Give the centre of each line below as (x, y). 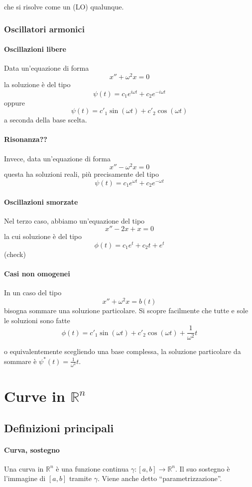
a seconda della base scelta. (46, 120)
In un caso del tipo (33, 293)
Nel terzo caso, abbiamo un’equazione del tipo (74, 220)
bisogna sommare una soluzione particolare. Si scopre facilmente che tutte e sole (126, 310)
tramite (80, 478)
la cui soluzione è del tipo (43, 236)
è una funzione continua (92, 468)
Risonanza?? (26, 139)
